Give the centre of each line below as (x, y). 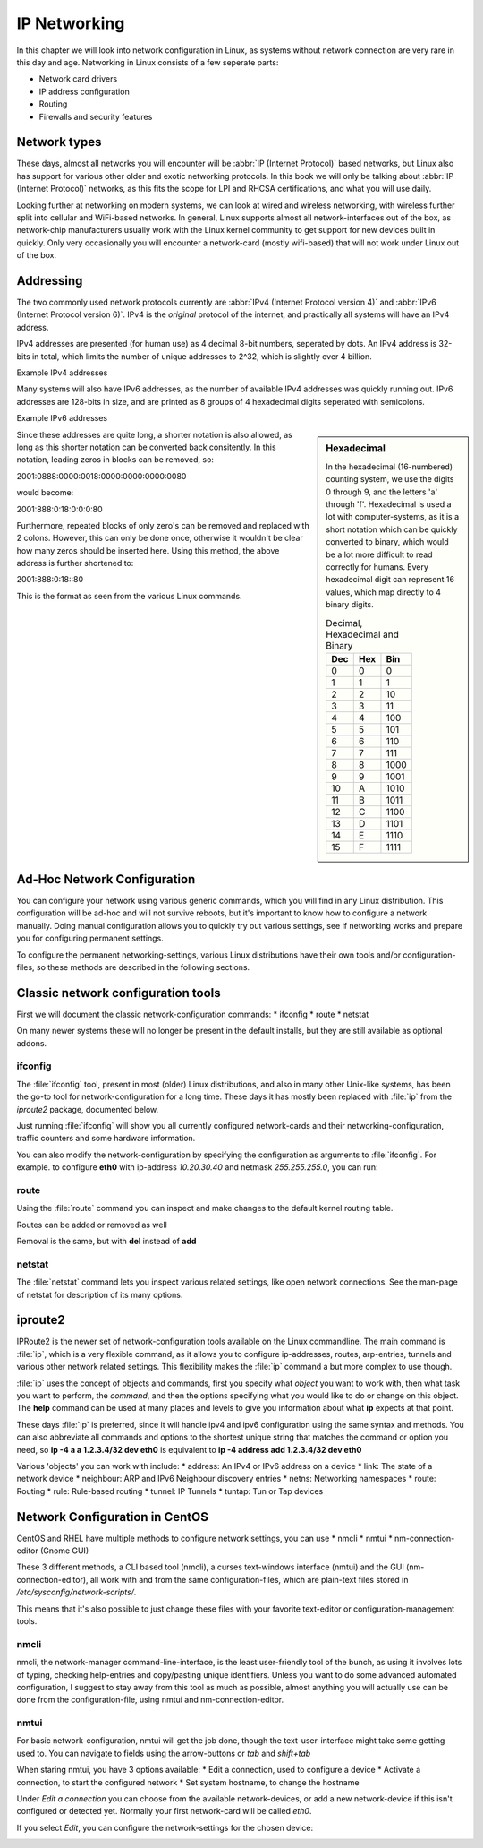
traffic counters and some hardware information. (106, 1139)
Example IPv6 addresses (62, 418)
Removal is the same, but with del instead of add (106, 1242)
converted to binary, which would (387, 542)
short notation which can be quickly (392, 529)
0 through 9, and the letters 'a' (382, 492)
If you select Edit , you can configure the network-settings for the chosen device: (165, 1827)
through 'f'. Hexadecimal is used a (389, 504)
